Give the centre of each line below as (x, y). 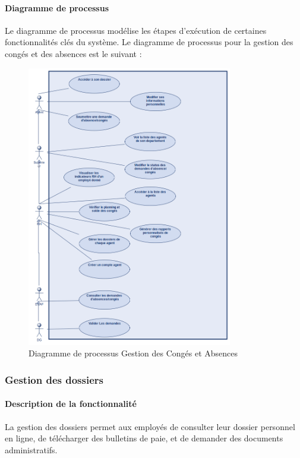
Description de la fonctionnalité (71, 404)
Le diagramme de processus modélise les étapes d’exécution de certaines (136, 30)
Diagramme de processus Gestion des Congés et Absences (133, 353)
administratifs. (31, 449)
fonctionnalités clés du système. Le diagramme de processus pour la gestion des (149, 42)
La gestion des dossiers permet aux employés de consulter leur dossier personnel (150, 426)
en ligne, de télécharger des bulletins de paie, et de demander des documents (144, 438)
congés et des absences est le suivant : (73, 53)
